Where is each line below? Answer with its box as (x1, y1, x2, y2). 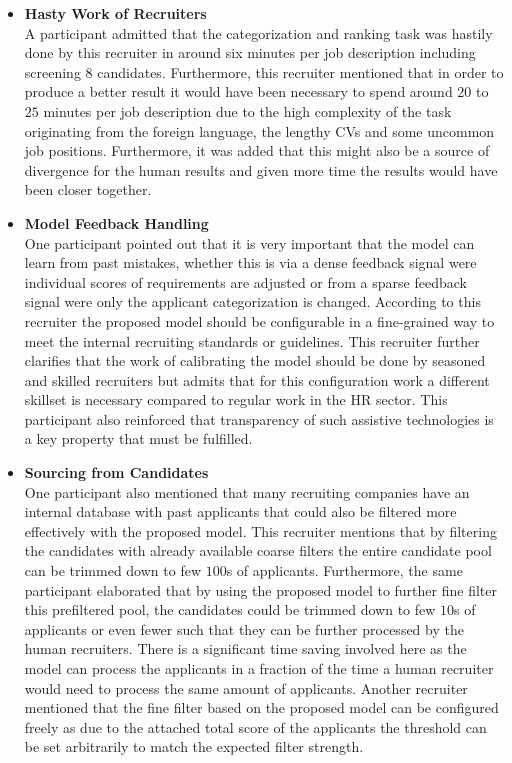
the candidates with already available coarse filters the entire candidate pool (24, 540, 492, 561)
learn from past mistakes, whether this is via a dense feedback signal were (24, 252, 477, 273)
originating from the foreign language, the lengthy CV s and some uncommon (24, 120, 495, 141)
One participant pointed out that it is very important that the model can (24, 232, 475, 253)
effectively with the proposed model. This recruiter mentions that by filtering (24, 520, 497, 541)
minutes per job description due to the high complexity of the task (43, 100, 452, 121)
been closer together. (24, 179, 152, 200)
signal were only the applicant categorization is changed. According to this (24, 291, 481, 312)
